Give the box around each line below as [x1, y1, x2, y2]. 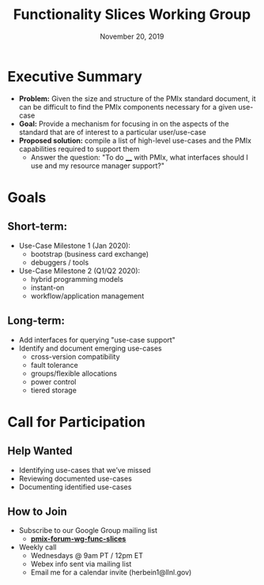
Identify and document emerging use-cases [18, 343, 163, 353]
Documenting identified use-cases [18, 482, 132, 491]
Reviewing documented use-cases [18, 474, 132, 483]
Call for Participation [7, 413, 146, 431]
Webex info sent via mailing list [30, 559, 132, 569]
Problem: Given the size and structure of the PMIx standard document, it [18, 93, 256, 103]
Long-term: [7, 314, 65, 328]
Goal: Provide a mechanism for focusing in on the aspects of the [18, 118, 230, 128]
